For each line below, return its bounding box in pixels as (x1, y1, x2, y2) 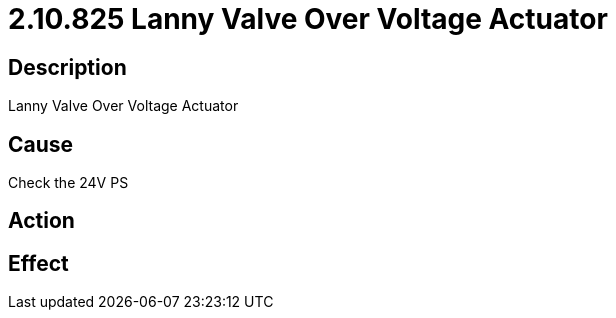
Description (8, 54, 127, 80)
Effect (8, 250, 69, 276)
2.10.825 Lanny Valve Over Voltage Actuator (8, 2, 608, 36)
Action (8, 208, 75, 234)
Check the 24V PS (8, 174, 129, 192)
